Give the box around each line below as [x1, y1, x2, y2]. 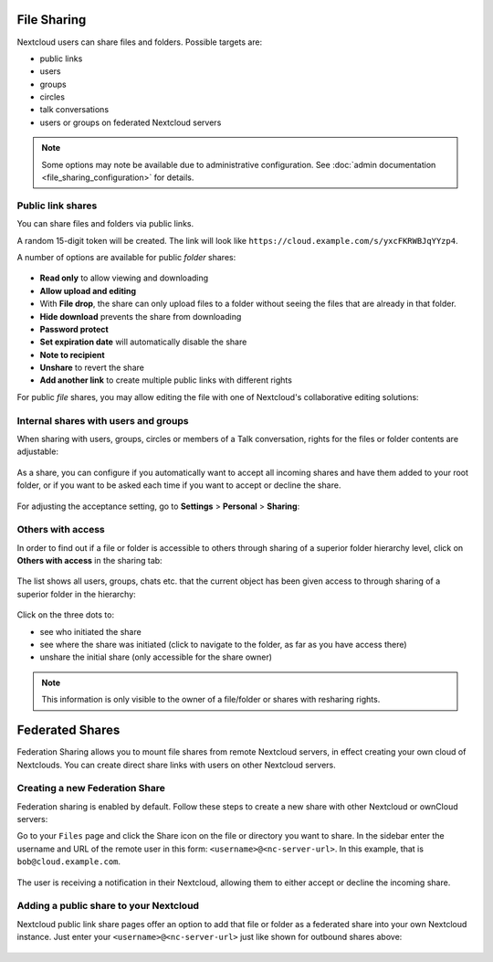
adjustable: [16, 446, 59, 457]
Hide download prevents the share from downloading [39, 311, 242, 322]
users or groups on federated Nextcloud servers [39, 117, 222, 128]
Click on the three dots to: [16, 609, 114, 620]
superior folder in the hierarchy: [16, 588, 136, 599]
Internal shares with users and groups [16, 414, 189, 427]
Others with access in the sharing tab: [16, 555, 163, 566]
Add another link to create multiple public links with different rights [39, 375, 292, 386]
